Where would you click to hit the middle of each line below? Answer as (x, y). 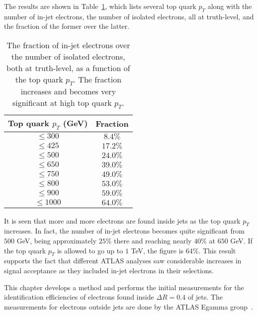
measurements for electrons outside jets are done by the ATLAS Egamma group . (129, 306)
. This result (217, 250)
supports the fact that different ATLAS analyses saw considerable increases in (123, 261)
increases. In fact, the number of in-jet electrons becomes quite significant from (124, 231)
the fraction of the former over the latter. (67, 26)
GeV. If (241, 240)
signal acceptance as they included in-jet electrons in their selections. (109, 270)
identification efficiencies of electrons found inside (79, 297)
